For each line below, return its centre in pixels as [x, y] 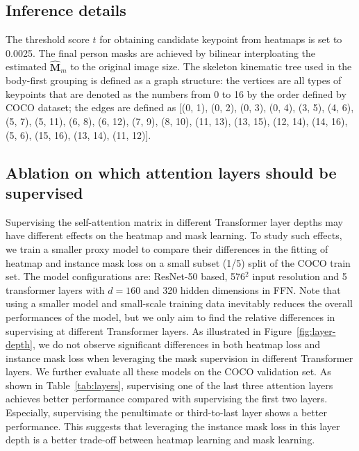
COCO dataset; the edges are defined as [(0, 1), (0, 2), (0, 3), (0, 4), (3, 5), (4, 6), [180, 107]
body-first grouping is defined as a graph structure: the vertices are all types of [174, 80]
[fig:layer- [316, 330]
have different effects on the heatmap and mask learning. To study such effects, [174, 235]
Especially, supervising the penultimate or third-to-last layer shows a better [166, 412]
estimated [26, 66]
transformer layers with [55, 289]
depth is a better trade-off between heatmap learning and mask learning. [160, 440]
